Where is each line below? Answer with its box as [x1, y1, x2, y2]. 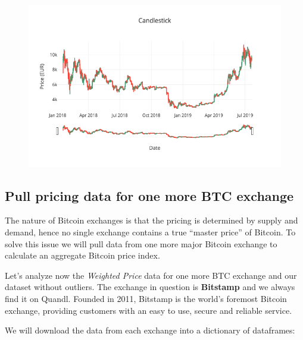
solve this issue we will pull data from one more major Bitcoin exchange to [5, 237, 277, 250]
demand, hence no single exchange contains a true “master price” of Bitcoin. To [5, 225, 296, 238]
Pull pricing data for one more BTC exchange [5, 186, 294, 204]
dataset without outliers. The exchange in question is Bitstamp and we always [5, 281, 295, 293]
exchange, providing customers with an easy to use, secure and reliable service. [5, 304, 292, 316]
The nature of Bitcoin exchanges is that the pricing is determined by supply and [5, 214, 298, 226]
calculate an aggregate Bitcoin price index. [5, 249, 160, 262]
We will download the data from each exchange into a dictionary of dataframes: [5, 324, 295, 336]
